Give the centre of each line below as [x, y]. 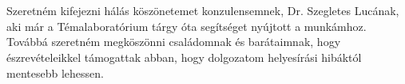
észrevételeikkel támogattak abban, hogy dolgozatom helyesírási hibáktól [184, 57]
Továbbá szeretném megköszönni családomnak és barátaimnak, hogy [174, 42]
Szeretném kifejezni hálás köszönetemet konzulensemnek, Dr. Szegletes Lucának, [203, 11]
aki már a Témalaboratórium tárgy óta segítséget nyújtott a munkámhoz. [187, 26]
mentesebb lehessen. [55, 73]
